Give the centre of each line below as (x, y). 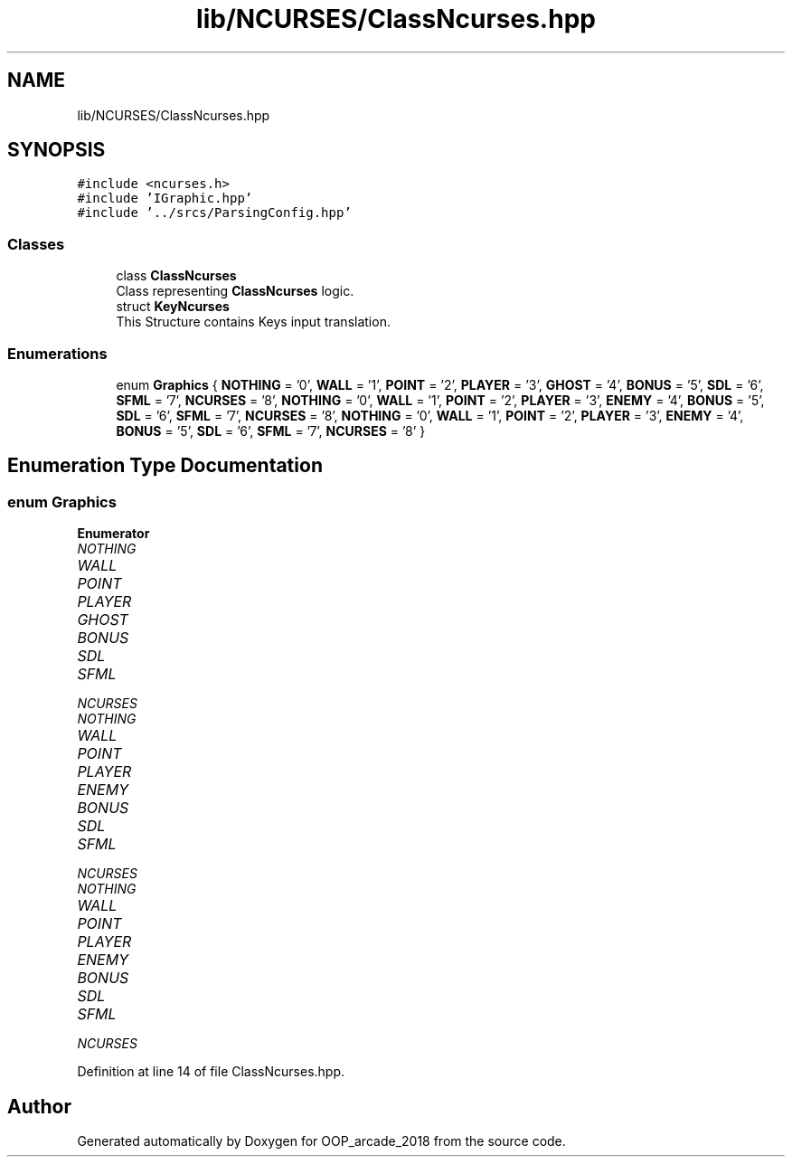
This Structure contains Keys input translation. (253, 322)
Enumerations (57, 353)
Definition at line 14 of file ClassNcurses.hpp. (211, 1072)
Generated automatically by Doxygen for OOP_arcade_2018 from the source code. (321, 1141)
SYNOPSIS (57, 150)
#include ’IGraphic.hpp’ (165, 199)
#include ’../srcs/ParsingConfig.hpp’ (214, 213)
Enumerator (113, 534)
